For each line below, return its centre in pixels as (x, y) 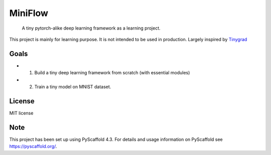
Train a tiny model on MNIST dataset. (73, 87)
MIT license (21, 113)
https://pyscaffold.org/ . (33, 146)
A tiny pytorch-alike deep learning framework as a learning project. (91, 28)
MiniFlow (29, 13)
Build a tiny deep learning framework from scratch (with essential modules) (112, 73)
